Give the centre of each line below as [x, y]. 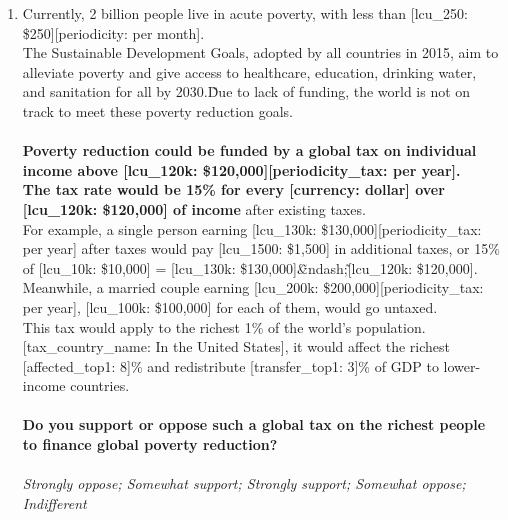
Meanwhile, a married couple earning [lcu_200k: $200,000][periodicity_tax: [253, 287]
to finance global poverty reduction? [150, 444]
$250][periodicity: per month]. [113, 32]
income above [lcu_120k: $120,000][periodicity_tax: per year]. [241, 169]
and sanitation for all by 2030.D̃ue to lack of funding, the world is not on [246, 91]
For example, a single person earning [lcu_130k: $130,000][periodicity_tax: [252, 228]
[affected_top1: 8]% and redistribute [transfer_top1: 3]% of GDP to [230, 365]
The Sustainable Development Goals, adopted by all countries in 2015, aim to [260, 52]
